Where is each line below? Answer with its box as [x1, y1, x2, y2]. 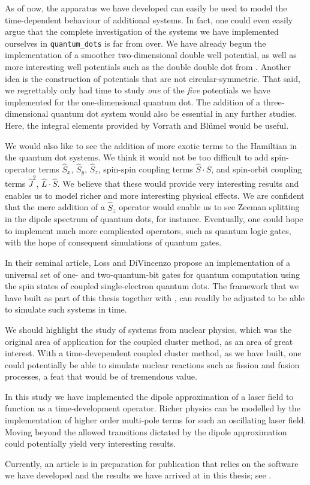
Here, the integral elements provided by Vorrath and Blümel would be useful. [5, 119, 289, 131]
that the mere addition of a [5, 201, 105, 213]
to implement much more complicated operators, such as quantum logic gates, [5, 224, 291, 237]
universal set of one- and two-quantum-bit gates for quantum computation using [5, 268, 300, 280]
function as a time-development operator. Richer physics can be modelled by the [5, 402, 300, 414]
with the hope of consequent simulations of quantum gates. [5, 236, 222, 248]
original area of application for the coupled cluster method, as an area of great [5, 335, 293, 347]
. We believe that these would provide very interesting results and [57, 177, 299, 190]
